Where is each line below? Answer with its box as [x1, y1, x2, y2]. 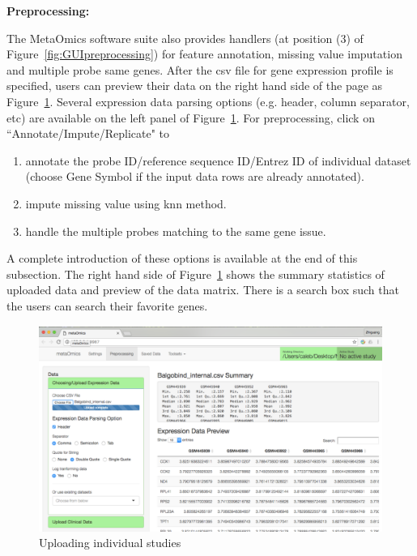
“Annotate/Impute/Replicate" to [6, 125, 170, 142]
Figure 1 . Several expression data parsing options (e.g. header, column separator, [6, 92, 410, 109]
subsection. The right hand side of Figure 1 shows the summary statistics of [6, 265, 385, 282]
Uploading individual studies [39, 534, 181, 551]
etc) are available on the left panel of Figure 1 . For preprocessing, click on [6, 109, 375, 126]
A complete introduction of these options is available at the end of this [6, 250, 358, 267]
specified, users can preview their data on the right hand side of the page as [6, 77, 383, 94]
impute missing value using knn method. [25, 195, 227, 212]
